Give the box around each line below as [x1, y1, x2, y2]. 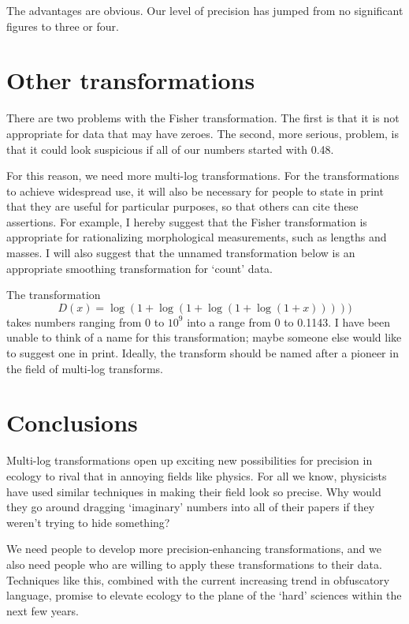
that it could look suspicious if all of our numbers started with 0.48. [6, 140, 334, 157]
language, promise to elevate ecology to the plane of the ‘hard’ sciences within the [6, 587, 402, 603]
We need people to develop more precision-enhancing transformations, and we [6, 540, 381, 557]
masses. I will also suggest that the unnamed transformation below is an [6, 245, 355, 261]
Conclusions [6, 406, 138, 439]
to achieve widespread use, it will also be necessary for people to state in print [6, 182, 384, 199]
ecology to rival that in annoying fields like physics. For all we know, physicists [6, 467, 387, 484]
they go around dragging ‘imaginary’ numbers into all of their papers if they [6, 499, 375, 515]
